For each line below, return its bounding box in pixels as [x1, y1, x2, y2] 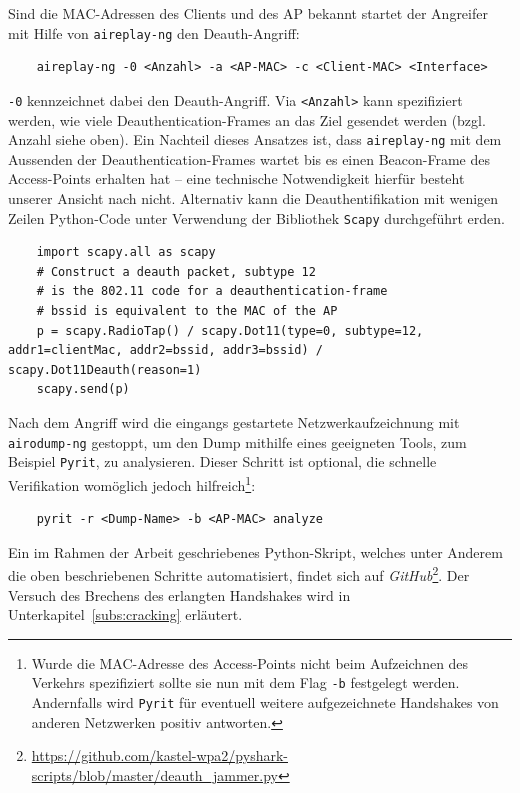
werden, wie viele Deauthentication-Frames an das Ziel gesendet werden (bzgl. [8, 109, 486, 130]
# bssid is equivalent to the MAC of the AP [36, 303, 338, 318]
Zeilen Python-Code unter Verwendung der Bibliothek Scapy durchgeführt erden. [8, 207, 505, 228]
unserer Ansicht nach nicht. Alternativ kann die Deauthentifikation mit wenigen [8, 187, 499, 208]
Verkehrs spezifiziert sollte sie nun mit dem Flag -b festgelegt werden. [31, 672, 460, 693]
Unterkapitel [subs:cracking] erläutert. [8, 604, 243, 625]
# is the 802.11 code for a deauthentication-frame [36, 284, 388, 299]
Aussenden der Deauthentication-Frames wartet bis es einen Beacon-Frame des [8, 148, 491, 169]
